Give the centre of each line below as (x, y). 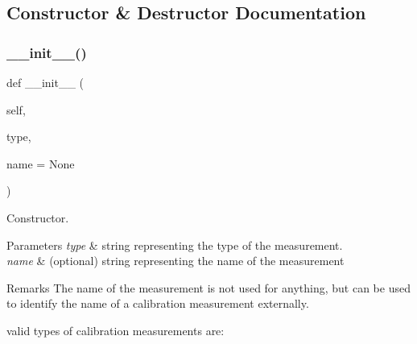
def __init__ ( (45, 82)
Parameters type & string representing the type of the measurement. (175, 245)
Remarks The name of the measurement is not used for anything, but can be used (208, 287)
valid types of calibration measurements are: (116, 330)
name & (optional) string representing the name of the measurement (175, 261)
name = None (41, 163)
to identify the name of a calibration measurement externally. (158, 303)
